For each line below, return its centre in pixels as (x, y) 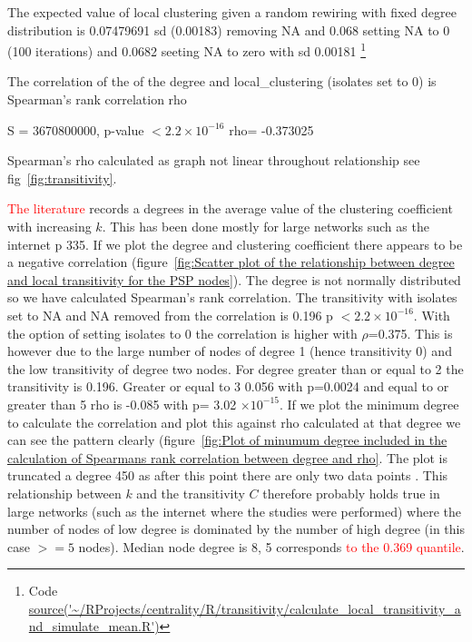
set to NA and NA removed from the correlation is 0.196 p (170, 315)
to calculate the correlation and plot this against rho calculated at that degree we (234, 422)
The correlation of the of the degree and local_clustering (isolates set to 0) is (222, 81)
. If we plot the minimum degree (369, 404)
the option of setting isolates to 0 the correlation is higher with (182, 333)
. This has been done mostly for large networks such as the (265, 226)
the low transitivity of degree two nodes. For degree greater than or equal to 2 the (236, 368)
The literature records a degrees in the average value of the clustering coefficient (230, 208)
